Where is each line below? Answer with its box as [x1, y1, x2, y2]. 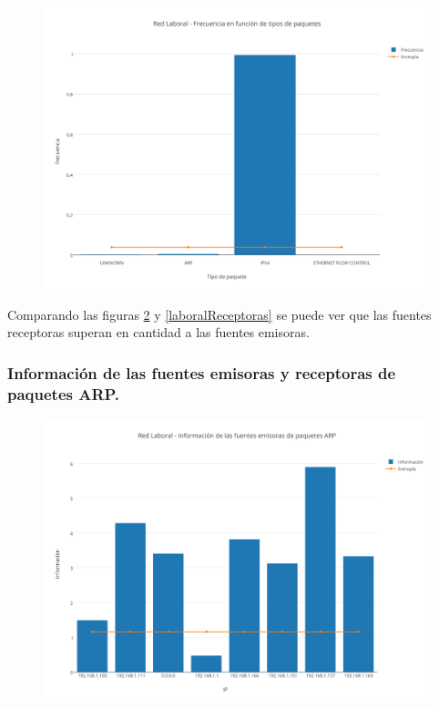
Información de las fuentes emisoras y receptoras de [7, 362, 396, 384]
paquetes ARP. [7, 382, 120, 405]
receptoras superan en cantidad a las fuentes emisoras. [7, 323, 310, 342]
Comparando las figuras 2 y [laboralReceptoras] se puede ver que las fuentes [7, 304, 432, 324]
